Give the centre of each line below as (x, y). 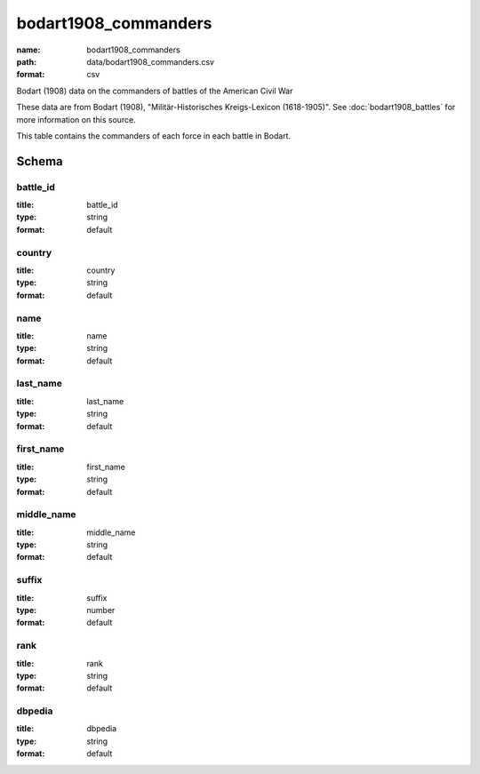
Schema (40, 161)
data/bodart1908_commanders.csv (151, 61)
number (101, 610)
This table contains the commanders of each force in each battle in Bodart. (154, 136)
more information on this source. (76, 119)
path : (27, 61)
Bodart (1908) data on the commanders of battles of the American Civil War (155, 91)
